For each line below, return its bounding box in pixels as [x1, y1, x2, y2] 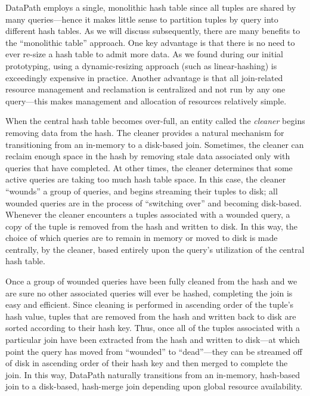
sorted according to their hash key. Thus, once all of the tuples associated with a [5, 321, 300, 334]
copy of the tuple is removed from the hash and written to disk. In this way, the [5, 219, 298, 232]
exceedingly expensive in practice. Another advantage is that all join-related [5, 71, 283, 83]
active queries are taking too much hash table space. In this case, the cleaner [5, 173, 286, 185]
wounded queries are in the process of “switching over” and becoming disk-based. [5, 196, 302, 209]
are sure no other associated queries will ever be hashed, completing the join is [5, 286, 293, 299]
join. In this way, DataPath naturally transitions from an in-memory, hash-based [5, 368, 300, 380]
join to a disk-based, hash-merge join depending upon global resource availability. [5, 380, 303, 392]
